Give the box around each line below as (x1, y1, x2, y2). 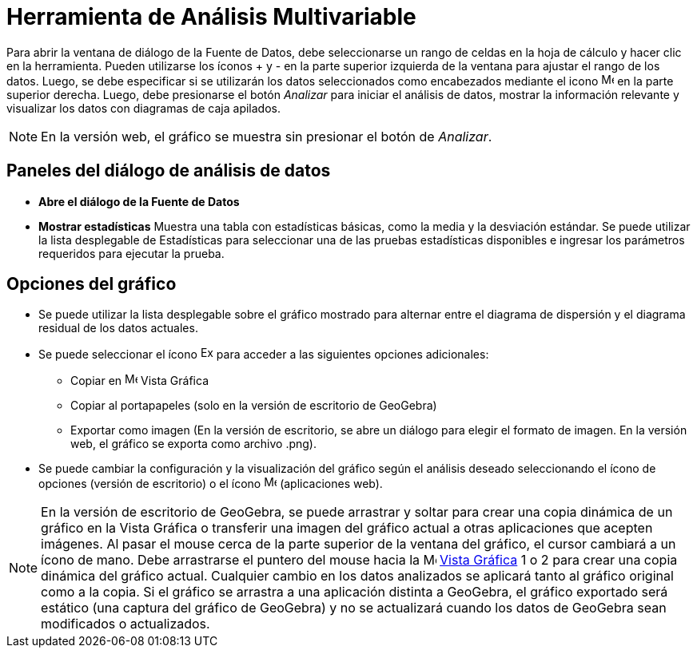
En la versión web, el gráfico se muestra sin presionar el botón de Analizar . (41, 128, 492, 145)
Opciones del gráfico (6, 274, 177, 295)
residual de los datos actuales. (38, 321, 198, 335)
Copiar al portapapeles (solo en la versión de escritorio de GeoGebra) (70, 398, 437, 413)
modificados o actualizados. (41, 616, 210, 632)
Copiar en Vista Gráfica (70, 374, 209, 388)
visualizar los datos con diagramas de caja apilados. (6, 101, 281, 115)
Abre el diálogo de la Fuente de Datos (38, 194, 240, 208)
